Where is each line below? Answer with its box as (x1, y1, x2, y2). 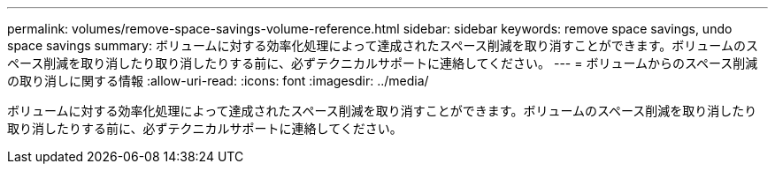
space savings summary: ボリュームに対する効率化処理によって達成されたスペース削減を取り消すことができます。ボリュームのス (7, 38, 758, 53)
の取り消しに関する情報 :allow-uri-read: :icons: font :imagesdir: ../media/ (7, 73, 429, 88)
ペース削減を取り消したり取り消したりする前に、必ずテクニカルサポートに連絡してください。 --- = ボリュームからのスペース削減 (7, 56, 758, 71)
